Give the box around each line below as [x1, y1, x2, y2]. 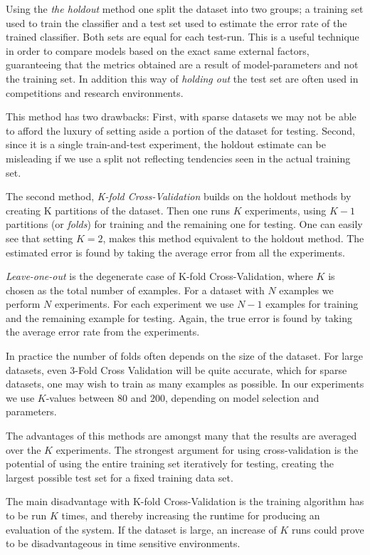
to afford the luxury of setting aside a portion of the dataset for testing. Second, [6, 123, 355, 138]
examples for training [265, 296, 359, 311]
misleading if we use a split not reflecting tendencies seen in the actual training [6, 150, 351, 165]
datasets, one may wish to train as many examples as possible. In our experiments [6, 376, 364, 391]
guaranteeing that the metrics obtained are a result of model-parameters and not [6, 57, 359, 72]
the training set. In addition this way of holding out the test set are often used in [6, 71, 359, 85]
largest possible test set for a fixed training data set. [6, 470, 233, 484]
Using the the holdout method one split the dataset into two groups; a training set [6, 1, 364, 16]
